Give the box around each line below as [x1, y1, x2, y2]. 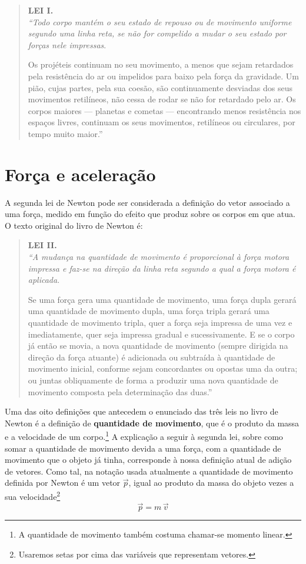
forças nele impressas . [28, 38, 107, 51]
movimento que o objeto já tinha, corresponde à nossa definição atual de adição [5, 453, 292, 466]
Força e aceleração [5, 162, 156, 186]
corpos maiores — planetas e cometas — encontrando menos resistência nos [28, 104, 301, 116]
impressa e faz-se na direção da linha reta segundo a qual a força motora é [28, 262, 296, 274]
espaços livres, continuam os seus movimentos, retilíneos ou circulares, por [28, 116, 295, 128]
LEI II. [28, 239, 57, 251]
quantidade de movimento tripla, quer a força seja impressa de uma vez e [28, 316, 292, 328]
